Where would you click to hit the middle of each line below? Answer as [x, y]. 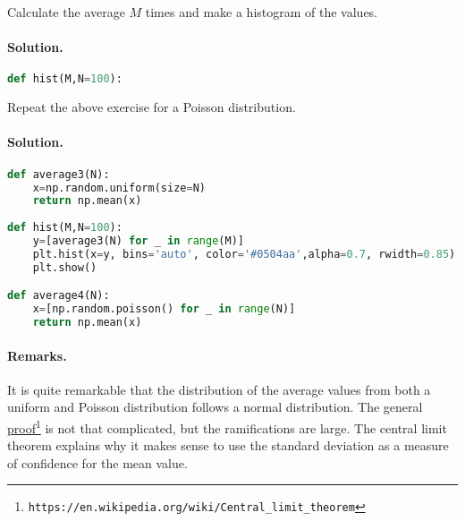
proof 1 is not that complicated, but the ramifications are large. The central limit [227, 426]
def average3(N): [59, 174]
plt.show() [65, 267]
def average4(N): [59, 296]
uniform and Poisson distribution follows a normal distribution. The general [215, 407]
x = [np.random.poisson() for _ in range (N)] [164, 309]
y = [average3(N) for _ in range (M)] [138, 241]
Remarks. [37, 355]
